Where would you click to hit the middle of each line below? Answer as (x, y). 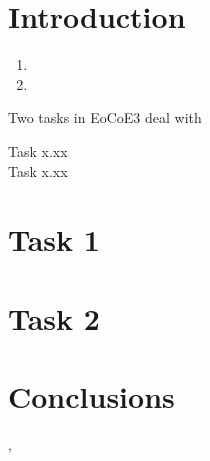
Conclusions (91, 396)
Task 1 (54, 239)
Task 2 (54, 317)
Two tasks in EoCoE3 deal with (105, 117)
